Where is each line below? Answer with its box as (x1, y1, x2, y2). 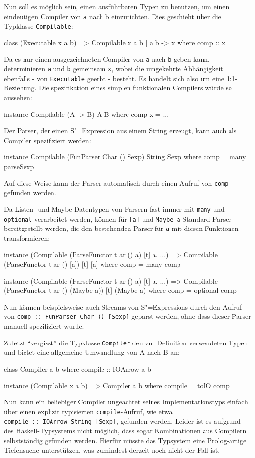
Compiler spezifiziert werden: (4, 135, 91, 145)
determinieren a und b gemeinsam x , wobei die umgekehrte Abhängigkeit (4, 63, 223, 74)
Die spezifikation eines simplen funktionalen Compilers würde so (38, 83, 232, 93)
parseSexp (4, 161, 34, 172)
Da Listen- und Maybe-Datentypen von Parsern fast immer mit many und (4, 203, 225, 214)
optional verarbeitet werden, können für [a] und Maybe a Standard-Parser (4, 213, 231, 224)
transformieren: (4, 232, 50, 243)
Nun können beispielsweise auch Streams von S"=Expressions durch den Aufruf (4, 301, 242, 312)
